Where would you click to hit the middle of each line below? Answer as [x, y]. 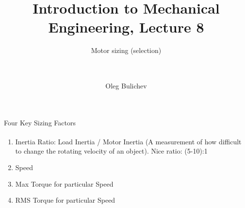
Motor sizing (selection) [126, 50]
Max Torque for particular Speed [64, 183]
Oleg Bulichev [126, 86]
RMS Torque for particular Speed [65, 200]
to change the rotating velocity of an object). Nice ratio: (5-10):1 [111, 151]
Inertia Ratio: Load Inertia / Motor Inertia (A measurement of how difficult [128, 141]
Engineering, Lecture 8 [126, 27]
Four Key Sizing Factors [40, 122]
